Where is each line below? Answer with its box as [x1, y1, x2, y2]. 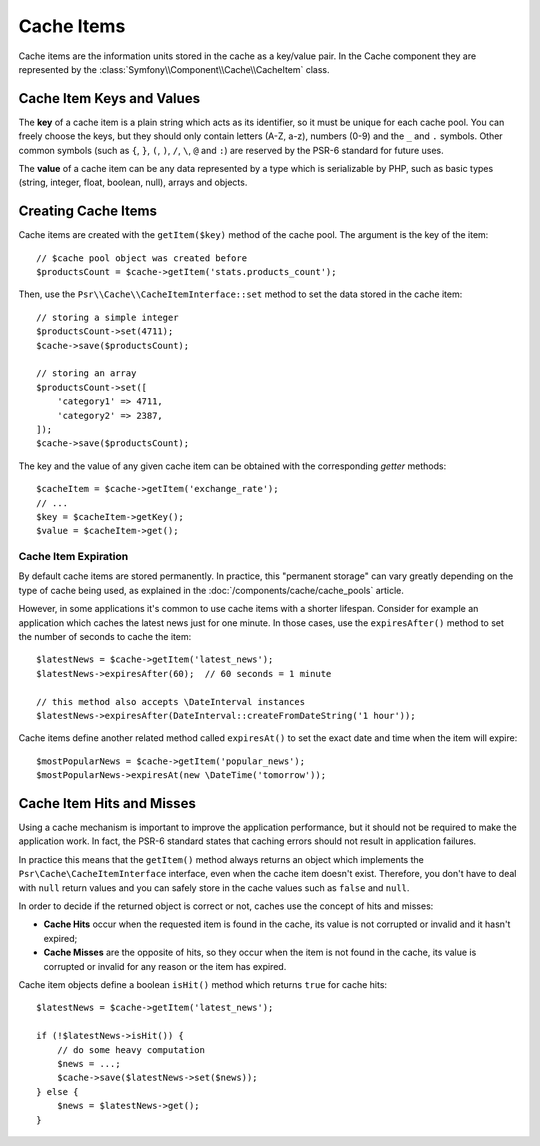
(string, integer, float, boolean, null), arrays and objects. [18, 176, 248, 189]
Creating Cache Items [18, 203, 157, 220]
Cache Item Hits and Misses [18, 795, 197, 812]
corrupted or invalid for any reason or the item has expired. [43, 960, 287, 972]
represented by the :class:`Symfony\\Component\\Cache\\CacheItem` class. [18, 63, 330, 75]
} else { [36, 1086, 79, 1097]
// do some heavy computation [56, 1044, 205, 1055]
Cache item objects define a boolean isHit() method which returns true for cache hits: [18, 978, 388, 990]
